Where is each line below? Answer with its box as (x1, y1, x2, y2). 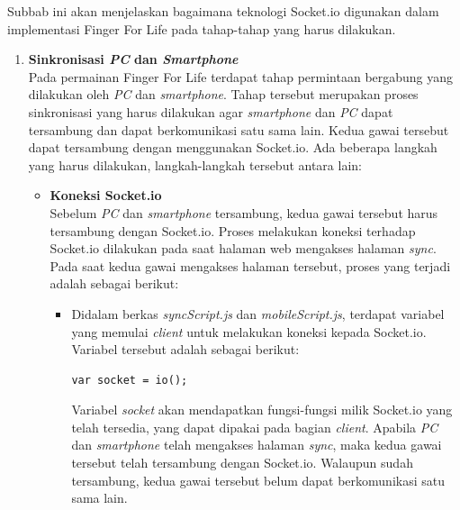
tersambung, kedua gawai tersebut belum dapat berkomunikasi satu (71, 470, 445, 489)
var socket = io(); (71, 373, 188, 387)
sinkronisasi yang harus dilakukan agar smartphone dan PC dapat (28, 102, 393, 121)
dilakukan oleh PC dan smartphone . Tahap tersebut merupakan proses (28, 85, 419, 104)
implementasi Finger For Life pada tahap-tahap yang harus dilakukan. (7, 19, 396, 38)
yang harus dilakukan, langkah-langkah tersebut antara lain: (28, 155, 362, 174)
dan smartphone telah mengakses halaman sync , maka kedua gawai (71, 435, 442, 454)
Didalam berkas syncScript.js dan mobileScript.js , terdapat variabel (71, 304, 445, 323)
